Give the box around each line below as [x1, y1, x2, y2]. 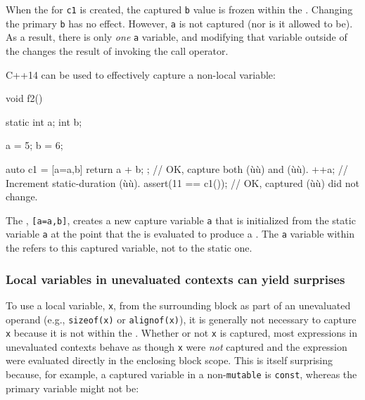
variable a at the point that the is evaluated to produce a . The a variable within [6, 226, 355, 241]
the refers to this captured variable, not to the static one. [6, 240, 252, 255]
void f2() [6, 91, 43, 105]
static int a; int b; [6, 114, 82, 129]
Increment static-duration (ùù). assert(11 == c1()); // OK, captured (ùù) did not [6, 175, 359, 190]
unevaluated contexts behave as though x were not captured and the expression [6, 339, 347, 354]
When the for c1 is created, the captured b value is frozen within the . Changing [6, 2, 353, 16]
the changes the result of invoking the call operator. [6, 43, 229, 58]
